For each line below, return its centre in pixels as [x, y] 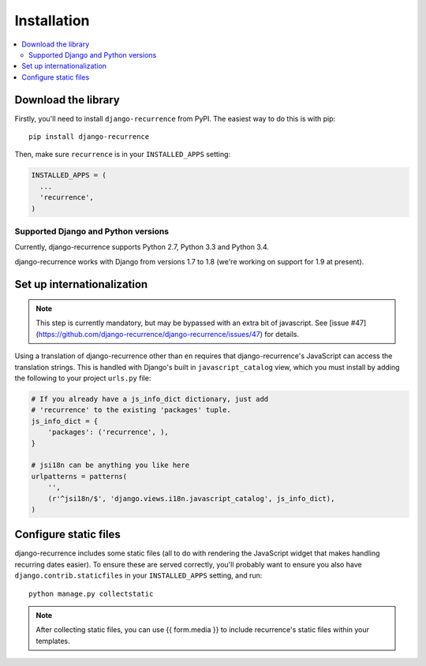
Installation [52, 21]
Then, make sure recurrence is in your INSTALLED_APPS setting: [123, 155]
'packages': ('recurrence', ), [108, 432]
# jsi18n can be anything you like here [110, 465]
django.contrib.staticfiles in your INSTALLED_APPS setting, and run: [138, 575]
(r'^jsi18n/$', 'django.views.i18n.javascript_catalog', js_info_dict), [191, 498]
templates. [53, 641]
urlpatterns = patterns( [79, 476]
